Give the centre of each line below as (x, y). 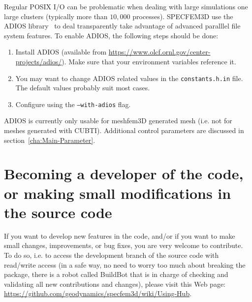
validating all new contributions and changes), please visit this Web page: (115, 284)
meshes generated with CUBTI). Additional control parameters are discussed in (124, 130)
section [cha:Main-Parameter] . (50, 140)
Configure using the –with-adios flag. (73, 104)
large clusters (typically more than (56, 16)
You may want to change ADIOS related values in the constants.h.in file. (129, 78)
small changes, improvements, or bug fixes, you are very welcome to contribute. (124, 245)
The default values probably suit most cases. (83, 88)
